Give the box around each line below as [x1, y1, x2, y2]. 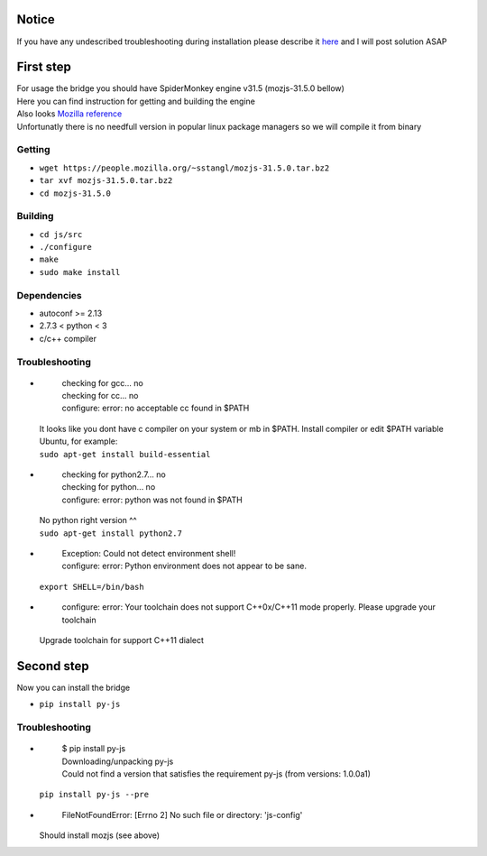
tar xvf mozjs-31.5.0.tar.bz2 [39, 176, 173, 186]
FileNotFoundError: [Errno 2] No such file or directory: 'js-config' [61, 809, 303, 820]
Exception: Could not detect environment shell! [61, 548, 236, 558]
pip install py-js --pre [39, 789, 149, 800]
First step [16, 60, 71, 75]
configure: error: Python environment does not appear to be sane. [61, 560, 307, 572]
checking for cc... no [61, 391, 139, 401]
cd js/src [39, 229, 83, 239]
